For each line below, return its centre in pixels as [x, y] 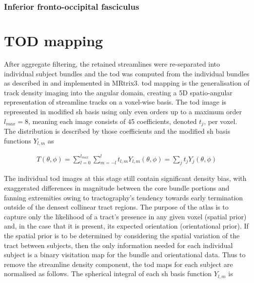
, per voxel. [221, 121]
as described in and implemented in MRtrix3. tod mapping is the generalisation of [127, 83]
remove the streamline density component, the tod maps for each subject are [118, 264]
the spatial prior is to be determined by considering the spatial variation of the [122, 235]
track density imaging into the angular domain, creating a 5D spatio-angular [118, 92]
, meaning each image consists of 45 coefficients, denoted [113, 121]
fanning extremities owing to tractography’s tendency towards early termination [124, 197]
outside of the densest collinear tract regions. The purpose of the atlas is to [116, 207]
